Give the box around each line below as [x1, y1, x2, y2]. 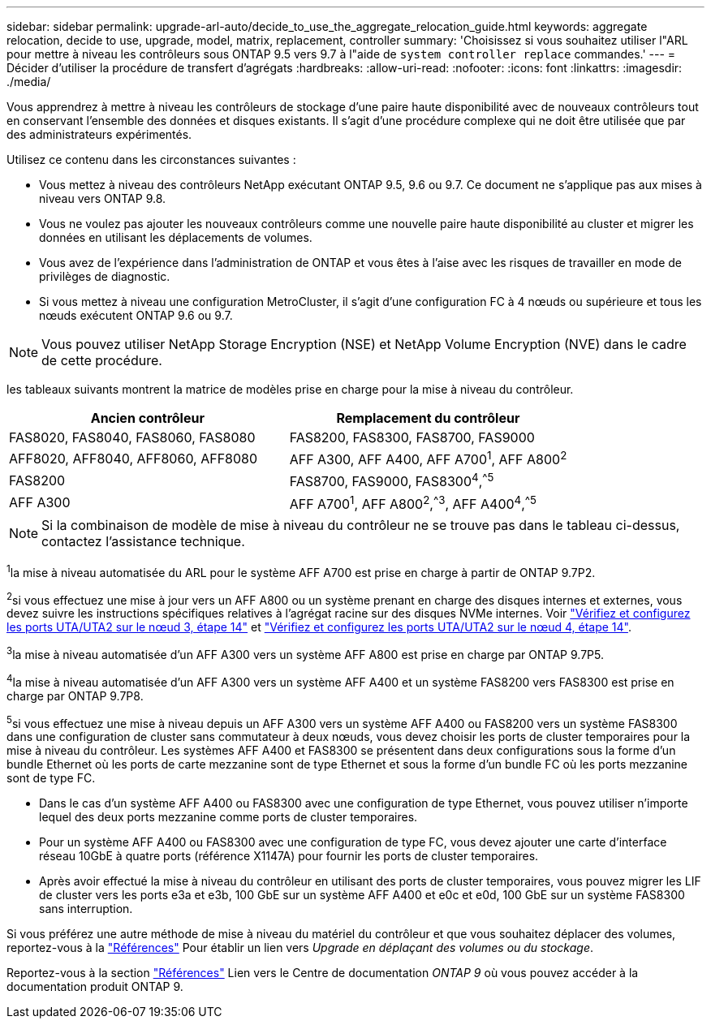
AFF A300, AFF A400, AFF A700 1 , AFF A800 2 [289, 449, 567, 468]
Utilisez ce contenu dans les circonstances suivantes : [6, 153, 296, 166]
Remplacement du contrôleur [336, 410, 520, 426]
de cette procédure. [41, 352, 162, 368]
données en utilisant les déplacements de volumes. [39, 230, 312, 244]
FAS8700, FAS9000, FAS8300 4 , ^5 [289, 471, 494, 490]
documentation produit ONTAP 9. [6, 980, 183, 994]
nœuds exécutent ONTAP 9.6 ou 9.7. [39, 308, 233, 322]
